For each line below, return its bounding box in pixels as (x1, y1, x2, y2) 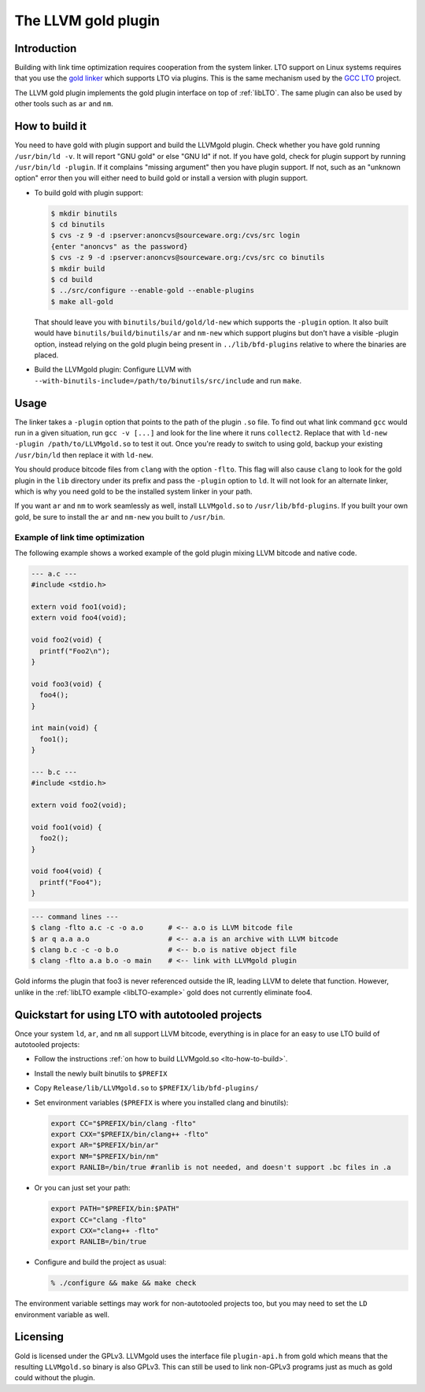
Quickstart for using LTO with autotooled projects (14, 1008, 263, 1021)
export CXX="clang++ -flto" (50, 1226, 159, 1235)
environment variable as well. (14, 1309, 110, 1319)
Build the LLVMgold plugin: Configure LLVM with (34, 365, 192, 374)
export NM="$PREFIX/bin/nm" (50, 1152, 159, 1161)
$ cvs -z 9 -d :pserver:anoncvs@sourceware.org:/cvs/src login (50, 231, 301, 240)
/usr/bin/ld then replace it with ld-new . (14, 450, 153, 460)
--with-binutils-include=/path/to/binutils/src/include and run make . (34, 376, 302, 385)
